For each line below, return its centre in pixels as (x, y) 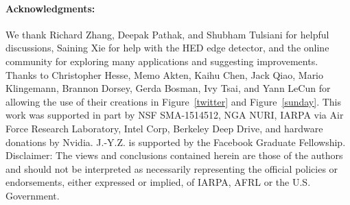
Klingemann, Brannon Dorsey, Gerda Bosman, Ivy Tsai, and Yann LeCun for (168, 88)
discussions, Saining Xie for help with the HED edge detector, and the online (167, 48)
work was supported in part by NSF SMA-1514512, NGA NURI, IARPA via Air (175, 115)
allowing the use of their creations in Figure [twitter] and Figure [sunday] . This (174, 101)
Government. (33, 195)
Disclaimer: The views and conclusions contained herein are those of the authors (174, 155)
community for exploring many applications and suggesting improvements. (162, 61)
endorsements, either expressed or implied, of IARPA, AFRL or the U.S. (158, 182)
